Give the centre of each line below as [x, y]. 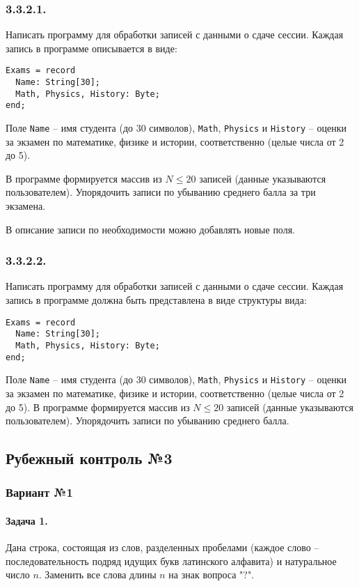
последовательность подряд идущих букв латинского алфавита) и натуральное [171, 561]
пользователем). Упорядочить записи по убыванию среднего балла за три [161, 192]
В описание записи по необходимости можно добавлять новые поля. [151, 229]
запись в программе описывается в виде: [91, 48]
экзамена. [26, 206]
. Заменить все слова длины [97, 575]
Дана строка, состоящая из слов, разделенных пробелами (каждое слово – [162, 547]
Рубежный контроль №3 [89, 458]
